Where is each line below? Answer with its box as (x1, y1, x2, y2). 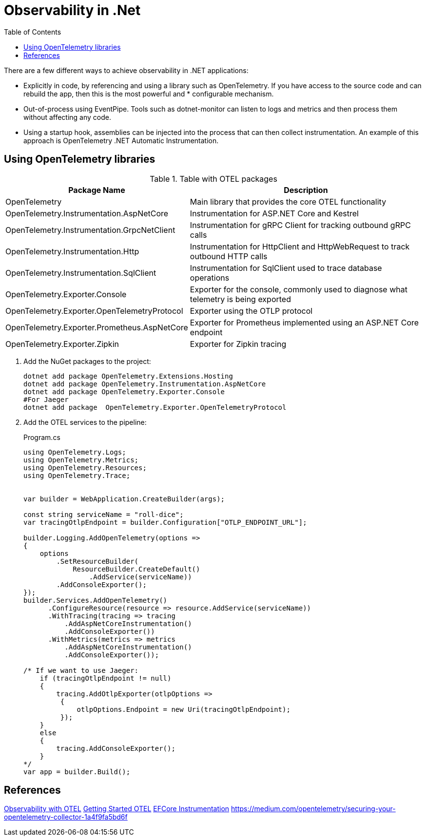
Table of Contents (4, 27, 61, 36)
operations (190, 272, 230, 283)
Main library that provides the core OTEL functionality (190, 196, 386, 207)
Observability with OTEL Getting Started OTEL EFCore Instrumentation (4, 804, 230, 813)
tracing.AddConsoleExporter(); (56, 744, 175, 752)
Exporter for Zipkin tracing (190, 339, 287, 349)
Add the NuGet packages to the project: (23, 357, 151, 365)
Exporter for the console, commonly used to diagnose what (190, 284, 407, 294)
